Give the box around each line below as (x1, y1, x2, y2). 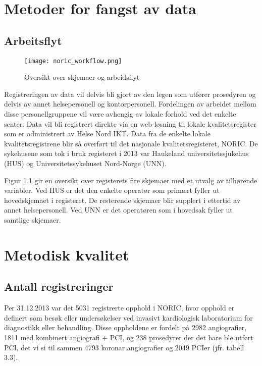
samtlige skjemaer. (4, 214, 61, 225)
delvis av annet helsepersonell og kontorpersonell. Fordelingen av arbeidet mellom (4, 98, 256, 109)
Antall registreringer (4, 279, 114, 294)
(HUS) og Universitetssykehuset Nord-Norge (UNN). (4, 158, 167, 168)
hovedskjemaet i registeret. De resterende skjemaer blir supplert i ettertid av (4, 194, 241, 205)
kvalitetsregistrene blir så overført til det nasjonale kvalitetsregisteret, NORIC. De (4, 138, 258, 148)
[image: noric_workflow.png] (24, 57, 122, 65)
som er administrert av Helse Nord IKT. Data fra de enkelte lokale (4, 128, 211, 139)
